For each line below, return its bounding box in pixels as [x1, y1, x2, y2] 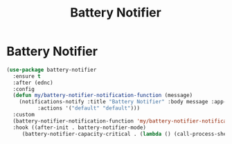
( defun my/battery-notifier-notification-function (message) [12, 92, 193, 99]
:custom [12, 112, 35, 119]
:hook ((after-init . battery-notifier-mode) [12, 124, 147, 131]
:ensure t [12, 72, 41, 80]
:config [12, 85, 35, 92]
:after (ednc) [12, 79, 53, 86]
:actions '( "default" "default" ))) [37, 105, 140, 112]
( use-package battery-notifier [6, 66, 97, 73]
